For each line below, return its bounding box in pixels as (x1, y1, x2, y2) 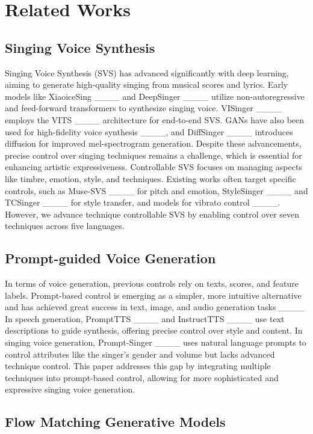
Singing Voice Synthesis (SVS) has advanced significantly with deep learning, (5, 66, 289, 79)
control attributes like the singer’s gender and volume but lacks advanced (5, 347, 275, 360)
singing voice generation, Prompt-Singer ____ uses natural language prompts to (5, 336, 306, 349)
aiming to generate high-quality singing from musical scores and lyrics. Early (5, 78, 288, 91)
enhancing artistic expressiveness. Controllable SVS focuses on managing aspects (5, 160, 302, 173)
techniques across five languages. (5, 219, 125, 232)
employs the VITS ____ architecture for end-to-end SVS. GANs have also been (5, 113, 305, 126)
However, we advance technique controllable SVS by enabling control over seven (5, 207, 300, 220)
